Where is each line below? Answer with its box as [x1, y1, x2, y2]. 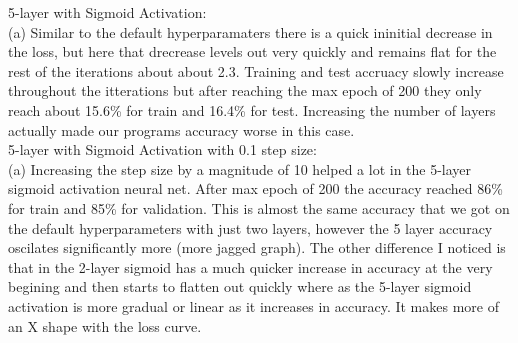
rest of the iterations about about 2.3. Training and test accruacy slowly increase [8, 60, 504, 81]
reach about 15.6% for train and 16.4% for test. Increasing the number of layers [8, 99, 496, 120]
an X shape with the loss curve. [8, 315, 202, 336]
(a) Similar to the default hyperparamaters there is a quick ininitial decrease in [8, 21, 493, 42]
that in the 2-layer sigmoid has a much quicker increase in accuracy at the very [8, 256, 493, 277]
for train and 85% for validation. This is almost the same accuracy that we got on [8, 197, 510, 218]
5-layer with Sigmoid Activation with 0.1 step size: [8, 139, 317, 160]
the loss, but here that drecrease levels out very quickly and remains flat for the [8, 41, 497, 62]
